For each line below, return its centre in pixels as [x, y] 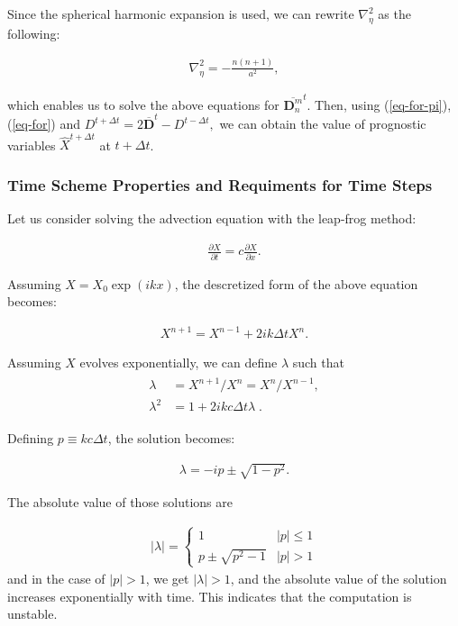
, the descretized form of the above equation [296, 283]
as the [394, 14]
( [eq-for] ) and [44, 124]
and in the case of [56, 578]
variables [32, 145]
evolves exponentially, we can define [179, 363]
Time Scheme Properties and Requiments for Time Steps [220, 184]
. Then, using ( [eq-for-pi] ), [379, 104]
